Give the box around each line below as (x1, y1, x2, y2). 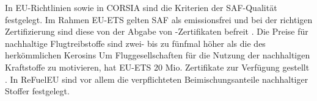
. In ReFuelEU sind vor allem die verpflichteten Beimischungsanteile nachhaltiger (5, 72, 308, 85)
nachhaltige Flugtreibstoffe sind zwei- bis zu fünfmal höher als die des (5, 37, 266, 49)
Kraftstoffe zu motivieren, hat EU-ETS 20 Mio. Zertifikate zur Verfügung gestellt (5, 60, 310, 73)
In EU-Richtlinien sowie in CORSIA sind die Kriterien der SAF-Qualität (5, 1, 277, 13)
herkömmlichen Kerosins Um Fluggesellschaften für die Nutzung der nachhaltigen (5, 49, 310, 61)
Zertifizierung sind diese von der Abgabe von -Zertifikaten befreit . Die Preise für (5, 25, 308, 38)
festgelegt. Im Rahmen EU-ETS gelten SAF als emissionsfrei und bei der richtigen (5, 13, 313, 26)
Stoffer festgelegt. (5, 85, 70, 97)
